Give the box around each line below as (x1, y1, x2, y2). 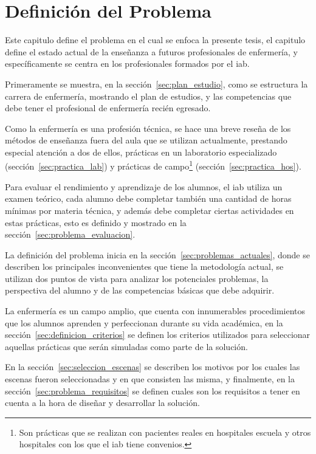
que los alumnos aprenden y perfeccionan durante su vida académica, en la (5, 316, 283, 329)
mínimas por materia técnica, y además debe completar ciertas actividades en (5, 204, 294, 216)
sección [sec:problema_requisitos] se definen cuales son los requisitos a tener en (5, 384, 300, 397)
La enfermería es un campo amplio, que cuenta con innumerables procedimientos (5, 304, 306, 317)
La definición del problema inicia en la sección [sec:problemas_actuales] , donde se (5, 248, 310, 261)
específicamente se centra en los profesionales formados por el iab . (5, 57, 250, 70)
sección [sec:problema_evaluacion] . (5, 228, 136, 241)
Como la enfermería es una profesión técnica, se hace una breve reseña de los (5, 122, 291, 134)
